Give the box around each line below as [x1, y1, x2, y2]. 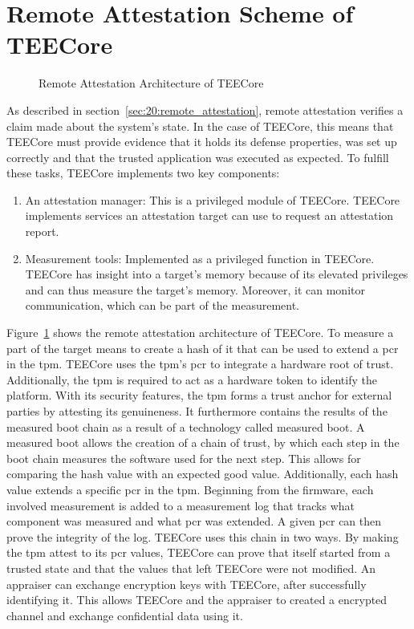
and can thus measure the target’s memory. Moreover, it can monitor [25, 281, 365, 298]
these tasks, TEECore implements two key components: [6, 164, 280, 181]
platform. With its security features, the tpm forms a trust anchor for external [6, 387, 392, 404]
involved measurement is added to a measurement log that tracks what [6, 497, 355, 513]
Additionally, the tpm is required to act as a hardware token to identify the [6, 371, 377, 388]
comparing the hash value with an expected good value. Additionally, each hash [6, 465, 399, 482]
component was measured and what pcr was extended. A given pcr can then [6, 513, 382, 530]
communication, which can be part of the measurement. [25, 297, 299, 314]
